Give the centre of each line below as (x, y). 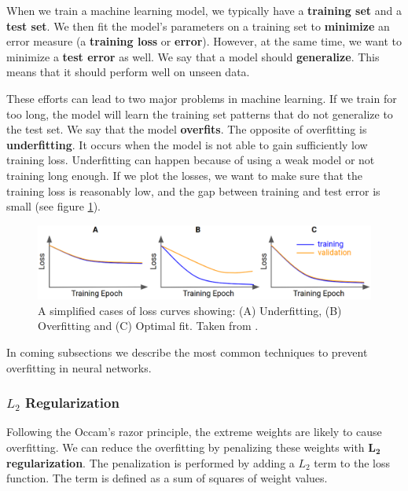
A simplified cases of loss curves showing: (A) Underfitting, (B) (190, 310)
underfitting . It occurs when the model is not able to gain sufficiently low (187, 144)
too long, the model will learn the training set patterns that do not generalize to (200, 114)
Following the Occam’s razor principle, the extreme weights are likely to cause (194, 432)
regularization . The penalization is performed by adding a (151, 462)
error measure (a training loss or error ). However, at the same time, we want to (204, 41)
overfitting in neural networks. (79, 367)
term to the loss (352, 462)
